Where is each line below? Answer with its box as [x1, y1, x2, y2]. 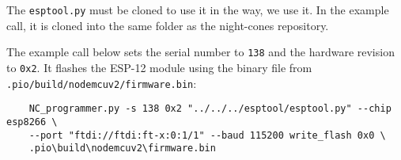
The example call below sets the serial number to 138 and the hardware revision [6, 44, 395, 60]
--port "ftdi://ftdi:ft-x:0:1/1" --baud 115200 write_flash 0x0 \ [28, 129, 386, 141]
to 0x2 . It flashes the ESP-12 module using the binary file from [6, 59, 312, 75]
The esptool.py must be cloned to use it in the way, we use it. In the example [6, 2, 389, 17]
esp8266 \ [6, 116, 58, 128]
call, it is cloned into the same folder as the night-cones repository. [6, 17, 329, 33]
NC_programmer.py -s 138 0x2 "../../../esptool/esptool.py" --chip [28, 103, 392, 115]
